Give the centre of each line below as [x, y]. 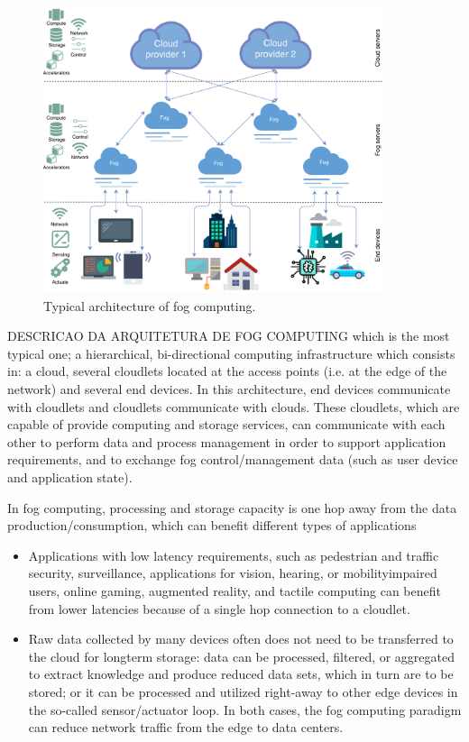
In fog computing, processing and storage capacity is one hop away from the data [232, 507]
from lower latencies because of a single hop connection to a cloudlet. [219, 608]
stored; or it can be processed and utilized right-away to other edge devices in [243, 691]
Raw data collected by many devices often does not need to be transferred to [241, 639]
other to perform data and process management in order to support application [227, 441]
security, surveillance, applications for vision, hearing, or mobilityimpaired [233, 573]
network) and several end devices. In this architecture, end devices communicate [229, 389]
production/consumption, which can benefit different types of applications [212, 525]
